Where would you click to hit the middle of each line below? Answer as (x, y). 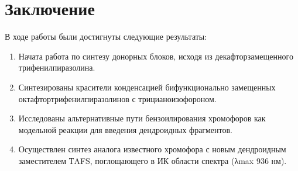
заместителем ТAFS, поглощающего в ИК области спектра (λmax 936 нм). (153, 160)
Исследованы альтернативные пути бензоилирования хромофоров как (142, 118)
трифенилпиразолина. (57, 67)
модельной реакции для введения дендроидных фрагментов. (125, 129)
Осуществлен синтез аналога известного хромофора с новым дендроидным (152, 149)
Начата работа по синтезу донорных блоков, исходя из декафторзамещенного (156, 56)
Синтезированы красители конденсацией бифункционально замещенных (147, 87)
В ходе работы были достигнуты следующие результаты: (106, 36)
